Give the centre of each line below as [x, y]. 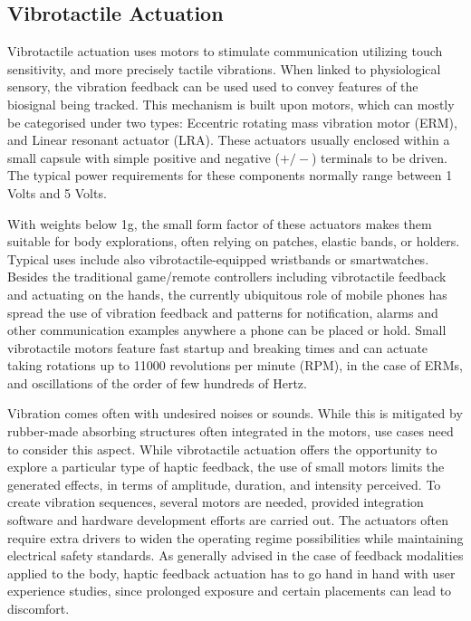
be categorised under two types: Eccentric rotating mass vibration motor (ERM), [232, 122]
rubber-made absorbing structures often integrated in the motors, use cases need [231, 431]
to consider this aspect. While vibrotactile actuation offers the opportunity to [222, 449]
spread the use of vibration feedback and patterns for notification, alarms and [223, 312]
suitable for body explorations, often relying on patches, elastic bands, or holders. [234, 241]
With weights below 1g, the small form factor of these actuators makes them [220, 223]
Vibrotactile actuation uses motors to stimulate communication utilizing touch [225, 51]
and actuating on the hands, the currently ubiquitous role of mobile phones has [227, 294]
